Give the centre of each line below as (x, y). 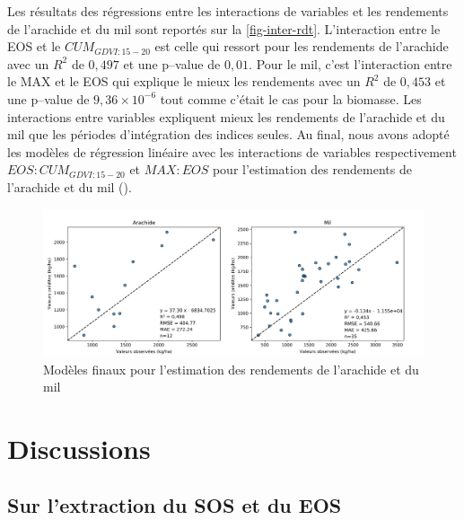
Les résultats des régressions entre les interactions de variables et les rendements (228, 11)
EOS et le (34, 46)
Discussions (79, 448)
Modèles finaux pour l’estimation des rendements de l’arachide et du (231, 369)
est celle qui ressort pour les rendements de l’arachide (302, 46)
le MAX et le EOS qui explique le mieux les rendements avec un (184, 81)
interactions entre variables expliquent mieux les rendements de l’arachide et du (226, 116)
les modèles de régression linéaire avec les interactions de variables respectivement (232, 151)
